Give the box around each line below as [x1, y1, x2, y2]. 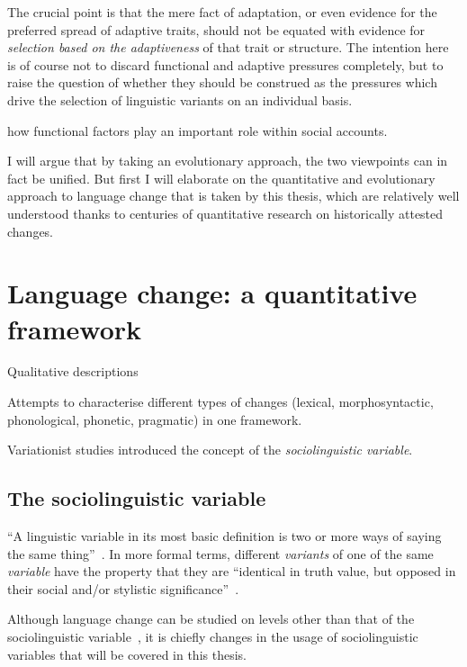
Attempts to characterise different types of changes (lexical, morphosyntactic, [7, 392, 434, 411]
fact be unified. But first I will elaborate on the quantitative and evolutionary [7, 168, 436, 187]
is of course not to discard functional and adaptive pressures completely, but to [7, 55, 444, 74]
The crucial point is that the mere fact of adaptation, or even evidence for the [7, 3, 437, 21]
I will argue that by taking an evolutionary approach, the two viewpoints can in [7, 151, 448, 170]
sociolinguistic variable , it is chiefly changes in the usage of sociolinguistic [7, 626, 418, 645]
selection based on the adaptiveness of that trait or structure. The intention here [7, 38, 449, 57]
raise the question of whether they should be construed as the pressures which [7, 73, 437, 92]
